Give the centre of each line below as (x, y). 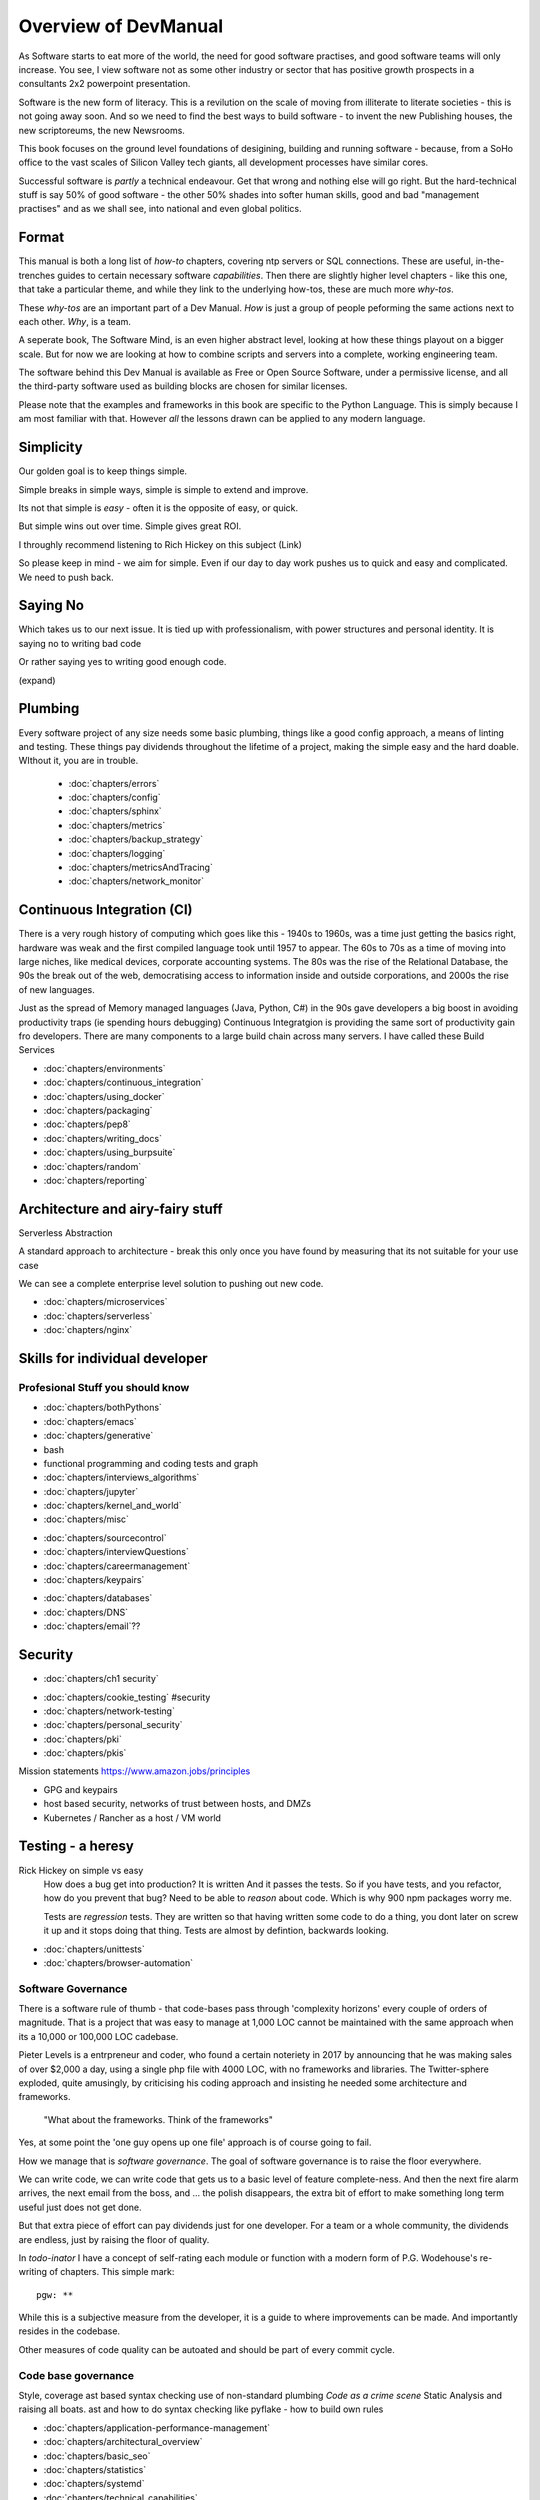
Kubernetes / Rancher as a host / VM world (132, 1817)
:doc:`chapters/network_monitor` (136, 881)
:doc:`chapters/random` (92, 1166)
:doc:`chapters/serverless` (98, 1316)
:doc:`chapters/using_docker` (104, 1096)
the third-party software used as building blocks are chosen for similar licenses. (183, 386)
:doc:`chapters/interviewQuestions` (116, 1552)
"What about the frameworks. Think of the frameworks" (158, 2119)
